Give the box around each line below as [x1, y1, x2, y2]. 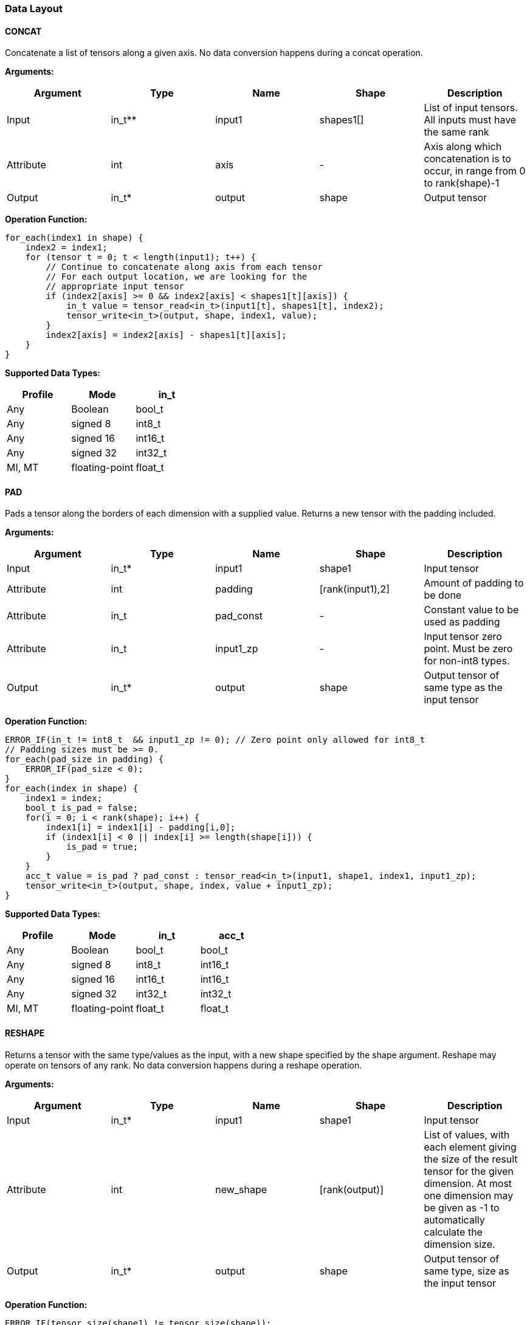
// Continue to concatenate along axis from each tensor [46, 262, 323, 272]
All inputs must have [424, 114, 517, 126]
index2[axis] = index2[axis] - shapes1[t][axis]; [46, 330, 287, 340]
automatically [424, 1213, 485, 1226]
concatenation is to [424, 153, 511, 165]
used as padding [424, 616, 500, 628]
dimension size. [424, 1237, 495, 1250]
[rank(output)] [319, 1183, 384, 1196]
